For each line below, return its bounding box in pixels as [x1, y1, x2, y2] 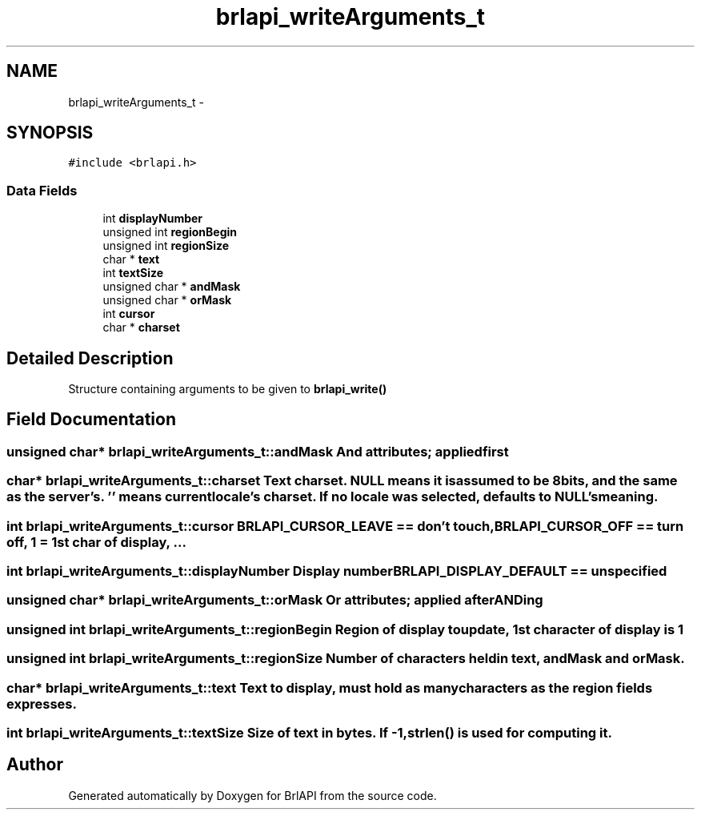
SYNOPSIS [6, 123, 94, 143]
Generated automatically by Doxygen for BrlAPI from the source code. [68, 788, 437, 802]
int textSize [102, 266, 164, 280]
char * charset [102, 320, 180, 335]
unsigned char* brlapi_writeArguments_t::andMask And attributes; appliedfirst [6, 443, 509, 460]
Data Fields [6, 182, 78, 199]
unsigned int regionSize [102, 239, 230, 253]
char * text [102, 252, 160, 267]
